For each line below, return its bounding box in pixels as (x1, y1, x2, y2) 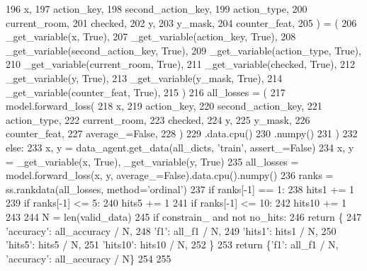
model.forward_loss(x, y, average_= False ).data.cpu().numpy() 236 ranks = (6, 168, 334, 183)
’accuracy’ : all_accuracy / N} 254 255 (6, 250, 171, 265)
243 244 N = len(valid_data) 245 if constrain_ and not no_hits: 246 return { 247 (6, 209, 362, 224)
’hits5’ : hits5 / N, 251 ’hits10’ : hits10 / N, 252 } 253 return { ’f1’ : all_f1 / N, (6, 237, 339, 252)
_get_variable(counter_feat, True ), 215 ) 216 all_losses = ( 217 (6, 84, 286, 99)
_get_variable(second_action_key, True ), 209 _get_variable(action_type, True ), (6, 42, 361, 57)
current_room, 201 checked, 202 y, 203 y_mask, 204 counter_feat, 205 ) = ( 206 (6, 15, 357, 30)
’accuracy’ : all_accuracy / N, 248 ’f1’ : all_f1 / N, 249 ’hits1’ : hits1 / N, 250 (6, 223, 337, 238)
